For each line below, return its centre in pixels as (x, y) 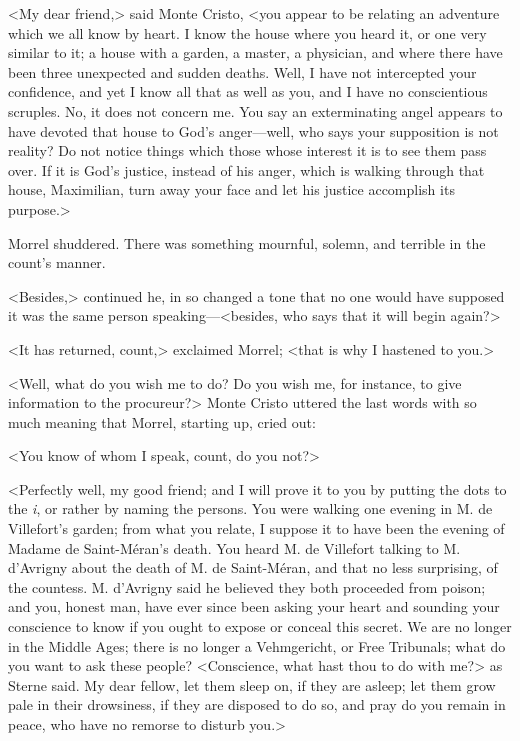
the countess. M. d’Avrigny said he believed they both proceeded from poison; (247, 586)
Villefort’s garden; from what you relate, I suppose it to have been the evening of (256, 528)
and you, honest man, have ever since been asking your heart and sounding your (254, 606)
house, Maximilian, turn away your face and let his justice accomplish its (231, 189)
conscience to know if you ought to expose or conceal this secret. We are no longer (260, 626)
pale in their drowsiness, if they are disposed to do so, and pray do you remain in (257, 704)
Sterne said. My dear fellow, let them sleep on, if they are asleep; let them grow (252, 684)
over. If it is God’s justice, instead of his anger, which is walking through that (246, 169)
